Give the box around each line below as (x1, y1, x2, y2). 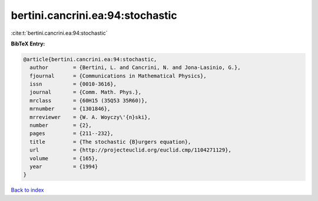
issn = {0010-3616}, (29, 81, 117, 88)
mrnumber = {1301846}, (29, 106, 111, 112)
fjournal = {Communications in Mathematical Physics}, (29, 73, 207, 79)
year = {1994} (29, 163, 98, 170)
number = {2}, (29, 122, 92, 129)
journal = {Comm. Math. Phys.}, (29, 89, 141, 95)
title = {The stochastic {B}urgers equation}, (29, 139, 191, 145)
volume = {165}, (29, 155, 98, 162)
